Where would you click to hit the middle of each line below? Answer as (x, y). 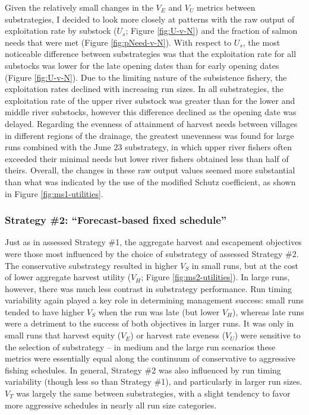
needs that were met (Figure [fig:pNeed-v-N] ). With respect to (118, 42)
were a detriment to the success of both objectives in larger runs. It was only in (149, 323)
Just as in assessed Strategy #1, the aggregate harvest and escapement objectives (153, 242)
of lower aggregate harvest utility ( (68, 277)
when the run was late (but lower (159, 311)
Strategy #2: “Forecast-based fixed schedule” (116, 220)
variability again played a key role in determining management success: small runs (154, 300)
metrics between (226, 7)
